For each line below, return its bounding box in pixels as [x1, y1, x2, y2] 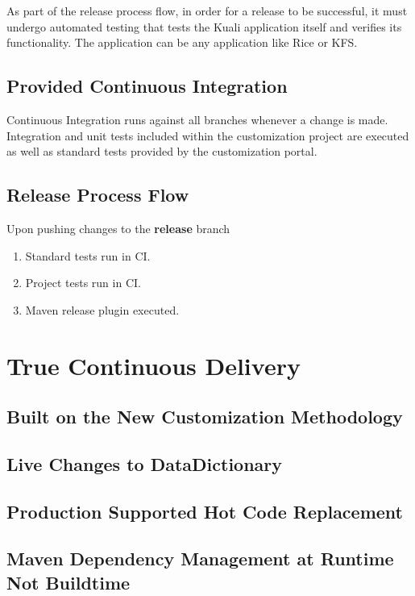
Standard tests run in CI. [25, 247, 151, 264]
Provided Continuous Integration [6, 73, 288, 98]
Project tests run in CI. [25, 274, 141, 291]
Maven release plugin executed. [25, 301, 180, 318]
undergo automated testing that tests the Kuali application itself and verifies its [6, 18, 402, 35]
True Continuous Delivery [6, 348, 301, 381]
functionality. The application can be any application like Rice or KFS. [6, 34, 358, 51]
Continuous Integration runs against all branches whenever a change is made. [6, 110, 388, 127]
